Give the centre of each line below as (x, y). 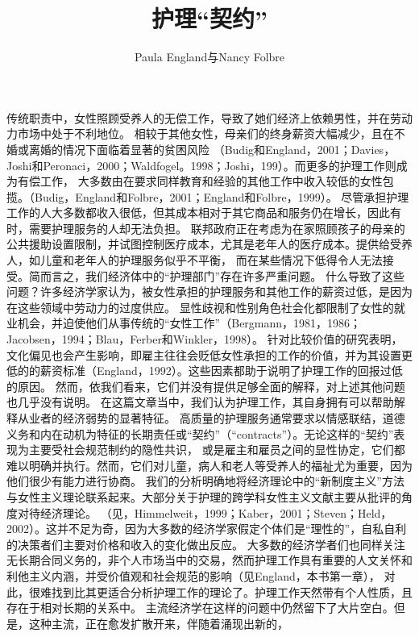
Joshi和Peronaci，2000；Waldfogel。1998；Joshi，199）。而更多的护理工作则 (201, 165)
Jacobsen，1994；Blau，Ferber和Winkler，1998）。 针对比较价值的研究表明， (205, 339)
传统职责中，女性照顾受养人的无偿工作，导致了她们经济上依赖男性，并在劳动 (209, 117)
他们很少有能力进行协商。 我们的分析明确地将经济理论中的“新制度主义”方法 (205, 481)
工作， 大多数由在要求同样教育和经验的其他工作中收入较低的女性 (211, 181)
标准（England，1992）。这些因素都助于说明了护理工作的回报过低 (232, 371)
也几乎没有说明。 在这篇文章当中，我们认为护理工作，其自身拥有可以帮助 (200, 402)
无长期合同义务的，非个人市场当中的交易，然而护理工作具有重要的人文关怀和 (209, 560)
